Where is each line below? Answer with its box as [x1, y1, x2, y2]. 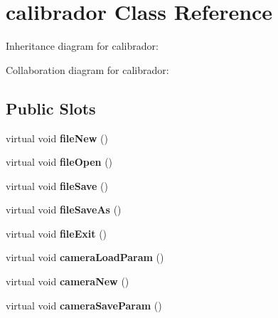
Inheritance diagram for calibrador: [6, 38, 159, 53]
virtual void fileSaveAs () [6, 202, 122, 217]
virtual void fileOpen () [6, 154, 113, 169]
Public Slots [6, 97, 96, 119]
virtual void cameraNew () [6, 274, 129, 289]
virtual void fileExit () [6, 226, 107, 240]
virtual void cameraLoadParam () [6, 250, 164, 265]
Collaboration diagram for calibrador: [6, 62, 169, 77]
